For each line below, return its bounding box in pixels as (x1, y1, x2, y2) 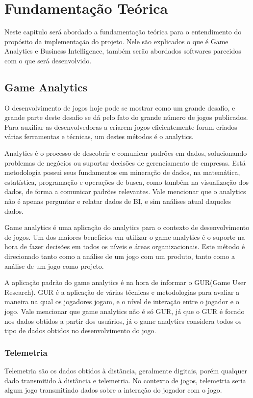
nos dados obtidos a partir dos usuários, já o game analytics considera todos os (4, 315, 242, 326)
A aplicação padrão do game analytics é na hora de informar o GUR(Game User (4, 277, 246, 287)
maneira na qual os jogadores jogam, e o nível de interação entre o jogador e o (4, 296, 239, 307)
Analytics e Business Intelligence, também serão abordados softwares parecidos (4, 46, 241, 56)
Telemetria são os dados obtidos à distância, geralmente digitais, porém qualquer (4, 365, 247, 375)
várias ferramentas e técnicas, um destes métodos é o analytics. (4, 131, 194, 142)
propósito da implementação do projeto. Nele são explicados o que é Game (4, 36, 228, 46)
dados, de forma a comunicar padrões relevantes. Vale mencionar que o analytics (4, 186, 246, 197)
